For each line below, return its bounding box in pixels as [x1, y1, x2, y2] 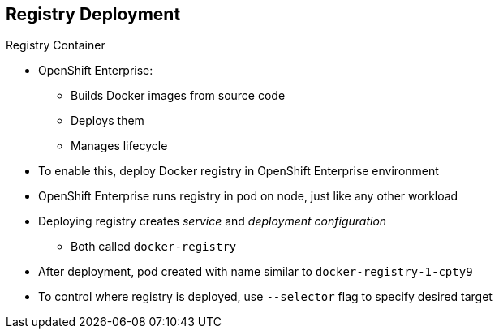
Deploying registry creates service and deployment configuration [38, 214, 387, 229]
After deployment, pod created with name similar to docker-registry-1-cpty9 [38, 264, 473, 279]
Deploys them [71, 114, 144, 128]
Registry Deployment [6, 4, 181, 24]
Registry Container [6, 38, 105, 53]
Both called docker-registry [71, 239, 237, 254]
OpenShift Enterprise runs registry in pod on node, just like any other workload [38, 189, 458, 204]
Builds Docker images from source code [71, 88, 286, 103]
